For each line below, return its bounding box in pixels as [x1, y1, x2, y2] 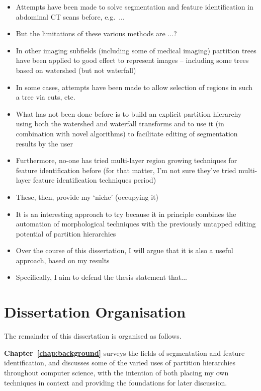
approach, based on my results [16, 255, 110, 265]
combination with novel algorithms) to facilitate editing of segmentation [16, 128, 238, 138]
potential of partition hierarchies [16, 228, 116, 239]
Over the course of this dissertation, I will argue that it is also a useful [16, 245, 233, 256]
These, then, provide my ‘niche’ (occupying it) [16, 191, 159, 202]
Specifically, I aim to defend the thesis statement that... [16, 272, 187, 282]
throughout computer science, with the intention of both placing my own [4, 367, 229, 377]
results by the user [16, 138, 73, 148]
